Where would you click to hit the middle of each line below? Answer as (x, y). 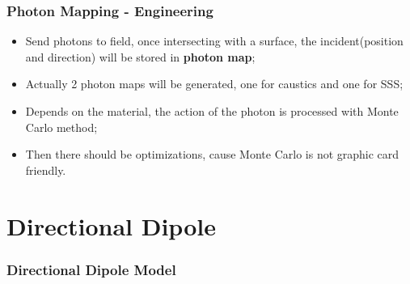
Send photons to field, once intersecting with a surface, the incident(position (214, 41)
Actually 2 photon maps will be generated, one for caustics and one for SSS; (214, 84)
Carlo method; (61, 127)
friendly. (46, 170)
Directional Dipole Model (91, 269)
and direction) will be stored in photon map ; (140, 56)
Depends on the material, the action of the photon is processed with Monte (212, 111)
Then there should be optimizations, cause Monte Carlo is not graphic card (212, 154)
